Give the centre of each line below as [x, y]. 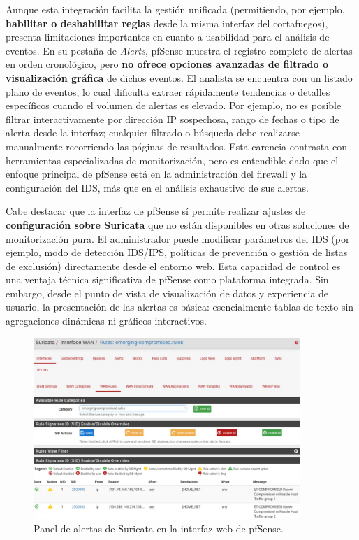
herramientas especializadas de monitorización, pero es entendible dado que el [172, 160]
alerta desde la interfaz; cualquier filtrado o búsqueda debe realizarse [153, 133]
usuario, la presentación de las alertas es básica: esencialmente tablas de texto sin [180, 307]
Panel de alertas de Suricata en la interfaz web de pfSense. [159, 528]
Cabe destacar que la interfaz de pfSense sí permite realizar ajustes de [156, 211]
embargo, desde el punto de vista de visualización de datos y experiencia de [167, 293]
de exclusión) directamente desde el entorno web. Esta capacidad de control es [173, 265]
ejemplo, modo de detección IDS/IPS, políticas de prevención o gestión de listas [177, 252]
